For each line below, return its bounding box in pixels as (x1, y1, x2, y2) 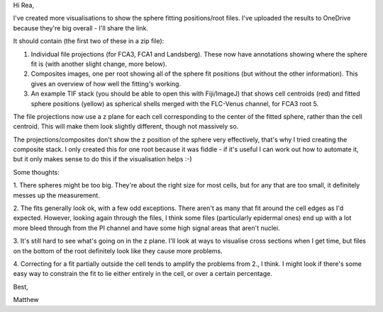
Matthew (13, 296, 39, 304)
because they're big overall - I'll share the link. (13, 23, 149, 32)
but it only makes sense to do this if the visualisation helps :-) (13, 155, 192, 163)
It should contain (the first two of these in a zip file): (13, 37, 165, 45)
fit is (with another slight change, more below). (30, 59, 167, 68)
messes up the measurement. (13, 191, 101, 200)
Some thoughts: (13, 168, 60, 176)
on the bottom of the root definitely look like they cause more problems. (13, 246, 223, 255)
